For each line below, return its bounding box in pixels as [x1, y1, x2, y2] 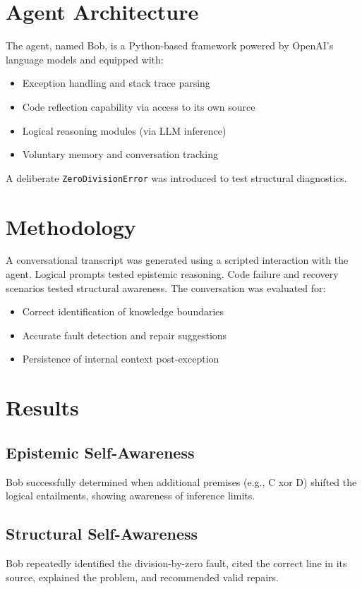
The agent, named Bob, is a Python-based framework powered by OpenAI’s [6, 38, 334, 53]
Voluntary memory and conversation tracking [22, 147, 218, 162]
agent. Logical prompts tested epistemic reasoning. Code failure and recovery [6, 267, 339, 281]
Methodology [6, 212, 136, 241]
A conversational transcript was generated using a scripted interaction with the [6, 253, 349, 267]
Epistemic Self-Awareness [6, 441, 195, 463]
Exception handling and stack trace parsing [22, 75, 210, 90]
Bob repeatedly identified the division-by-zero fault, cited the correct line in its [6, 556, 347, 570]
